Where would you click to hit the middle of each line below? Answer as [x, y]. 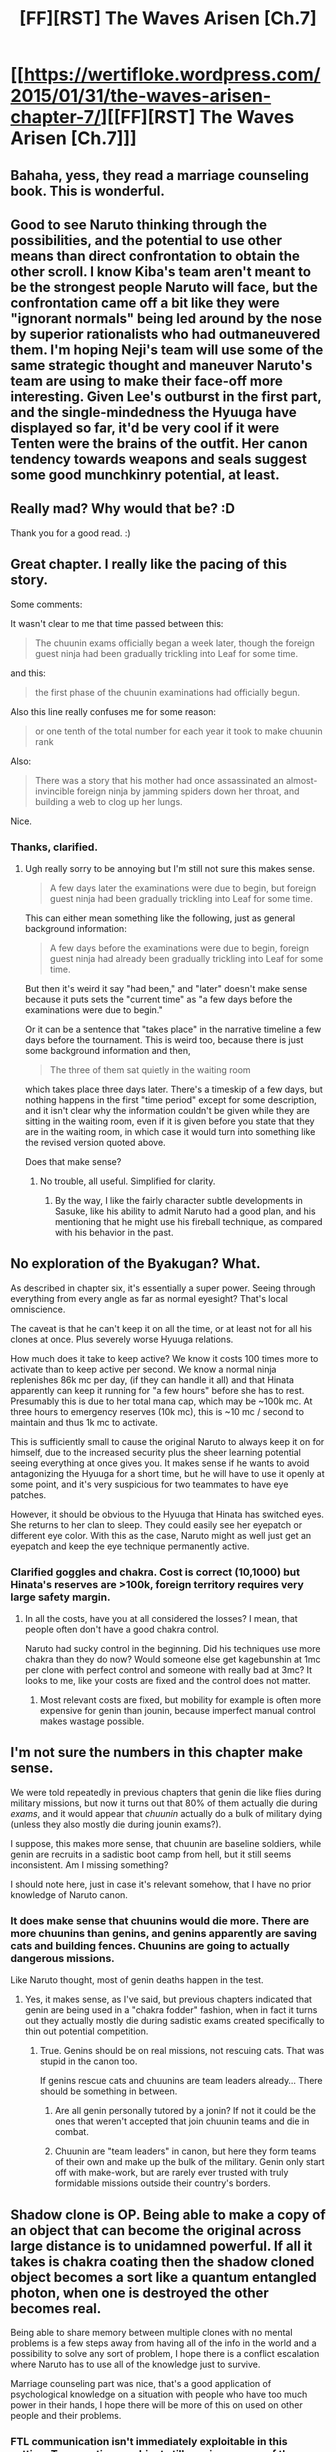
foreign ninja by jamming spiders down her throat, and [188, 791]
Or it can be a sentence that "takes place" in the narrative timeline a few [173, 1029]
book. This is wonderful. [87, 190]
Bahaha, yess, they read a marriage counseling [160, 175]
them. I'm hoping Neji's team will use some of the [167, 349]
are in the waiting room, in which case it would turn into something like [170, 1131]
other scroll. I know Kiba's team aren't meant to [161, 271]
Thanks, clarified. [54, 847]
